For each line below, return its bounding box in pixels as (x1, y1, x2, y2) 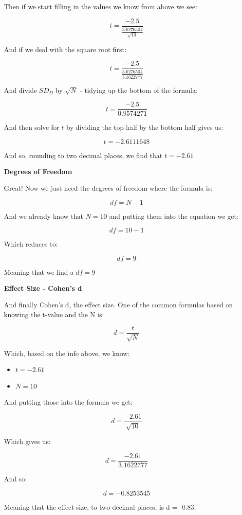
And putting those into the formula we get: (4, 397, 133, 407)
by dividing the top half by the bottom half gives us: (66, 122, 223, 132)
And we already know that (4, 211, 83, 221)
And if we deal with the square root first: (4, 44, 127, 54)
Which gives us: (4, 436, 51, 446)
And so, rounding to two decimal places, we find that (4, 150, 163, 160)
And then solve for (4, 122, 59, 132)
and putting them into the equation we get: (109, 211, 239, 221)
